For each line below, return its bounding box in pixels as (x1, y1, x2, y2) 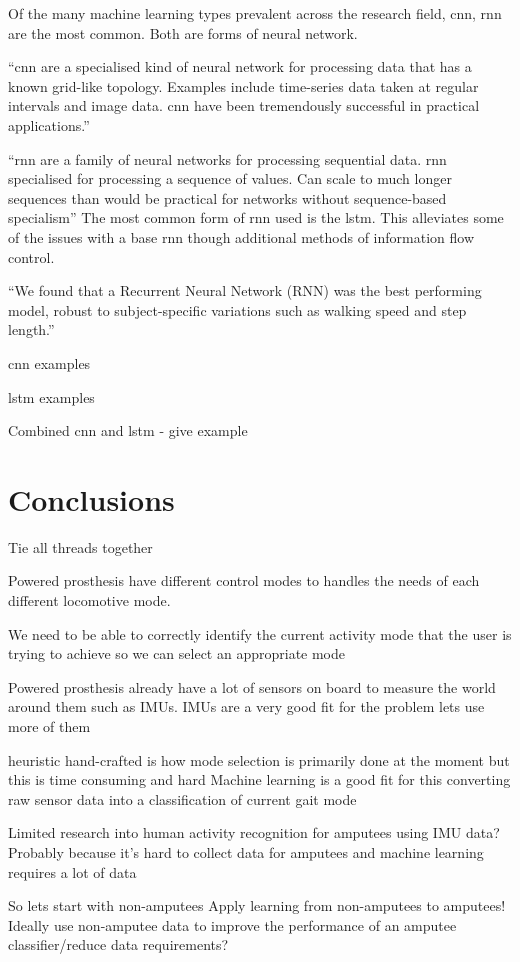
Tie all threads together (8, 536, 153, 557)
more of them (8, 715, 91, 736)
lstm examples (8, 386, 95, 407)
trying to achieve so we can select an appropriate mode (8, 643, 346, 664)
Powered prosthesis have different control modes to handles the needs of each (8, 570, 480, 591)
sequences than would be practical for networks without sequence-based (8, 187, 447, 208)
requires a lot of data (8, 861, 137, 882)
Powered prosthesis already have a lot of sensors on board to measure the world (8, 676, 496, 697)
